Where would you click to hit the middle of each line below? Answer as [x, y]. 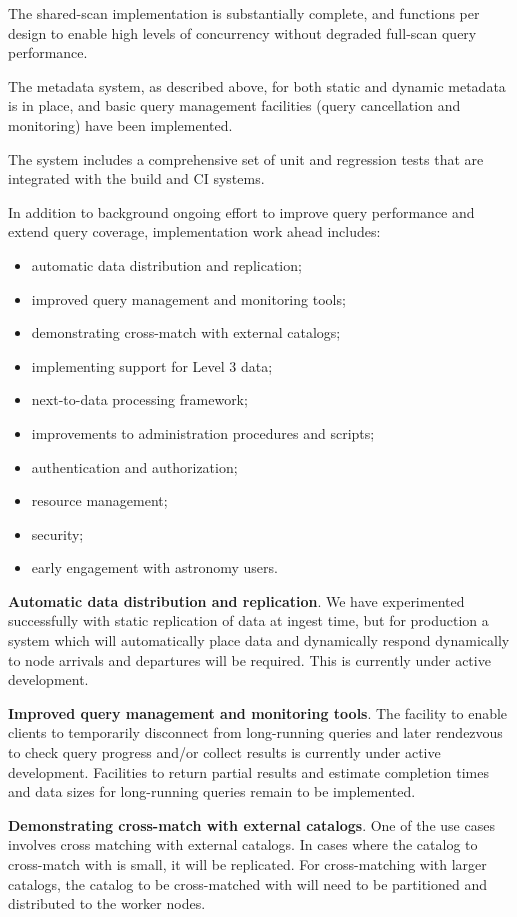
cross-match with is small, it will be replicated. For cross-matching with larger [247, 864]
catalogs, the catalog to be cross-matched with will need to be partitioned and [248, 883]
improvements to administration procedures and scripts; [203, 432]
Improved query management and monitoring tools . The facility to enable [258, 712]
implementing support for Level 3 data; [152, 365]
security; [57, 533]
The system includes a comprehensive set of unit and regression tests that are [246, 158]
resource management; [99, 500]
